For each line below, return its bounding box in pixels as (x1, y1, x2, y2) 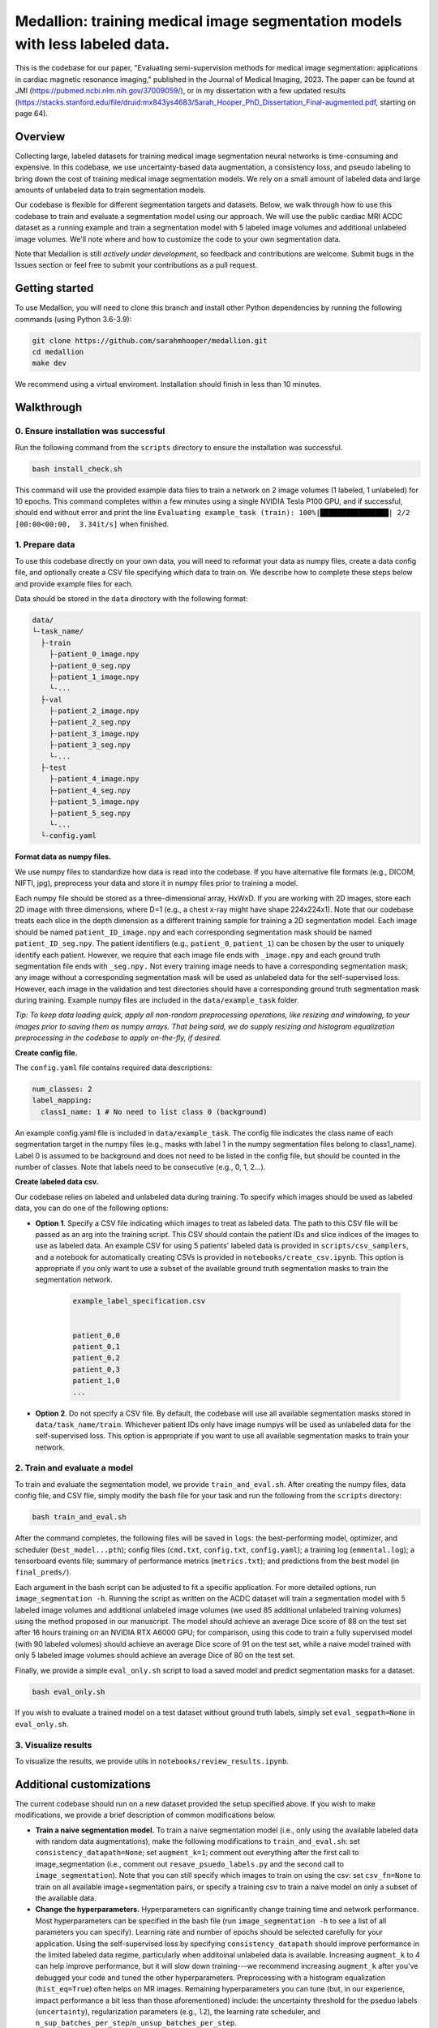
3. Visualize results (15, 1739, 92, 1751)
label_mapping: (32, 1096, 92, 1105)
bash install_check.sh (32, 464, 122, 474)
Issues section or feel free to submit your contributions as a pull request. (15, 260, 258, 270)
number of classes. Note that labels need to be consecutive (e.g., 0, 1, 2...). (15, 1162, 266, 1171)
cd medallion (32, 347, 84, 356)
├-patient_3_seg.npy (49, 741, 131, 750)
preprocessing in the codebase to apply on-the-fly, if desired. (15, 1033, 222, 1042)
